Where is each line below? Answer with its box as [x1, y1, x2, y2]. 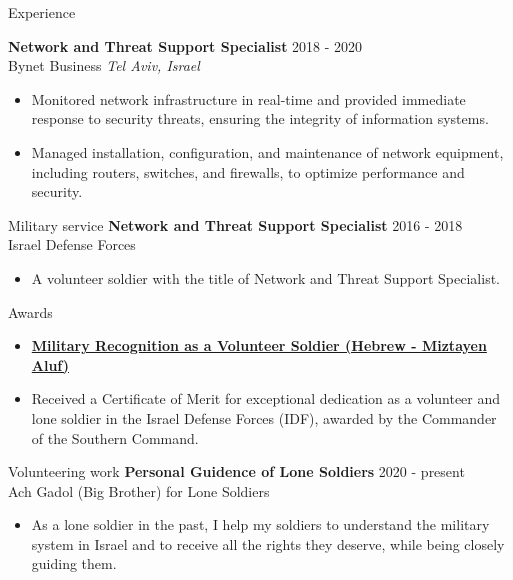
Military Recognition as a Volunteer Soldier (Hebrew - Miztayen [31, 335, 487, 356]
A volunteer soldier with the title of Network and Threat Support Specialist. [31, 267, 501, 288]
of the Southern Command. [31, 427, 199, 448]
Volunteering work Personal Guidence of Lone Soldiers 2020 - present [8, 461, 465, 482]
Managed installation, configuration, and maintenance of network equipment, [31, 141, 504, 162]
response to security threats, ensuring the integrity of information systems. [31, 108, 489, 129]
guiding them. [31, 553, 117, 574]
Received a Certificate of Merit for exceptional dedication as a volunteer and [31, 388, 501, 409]
